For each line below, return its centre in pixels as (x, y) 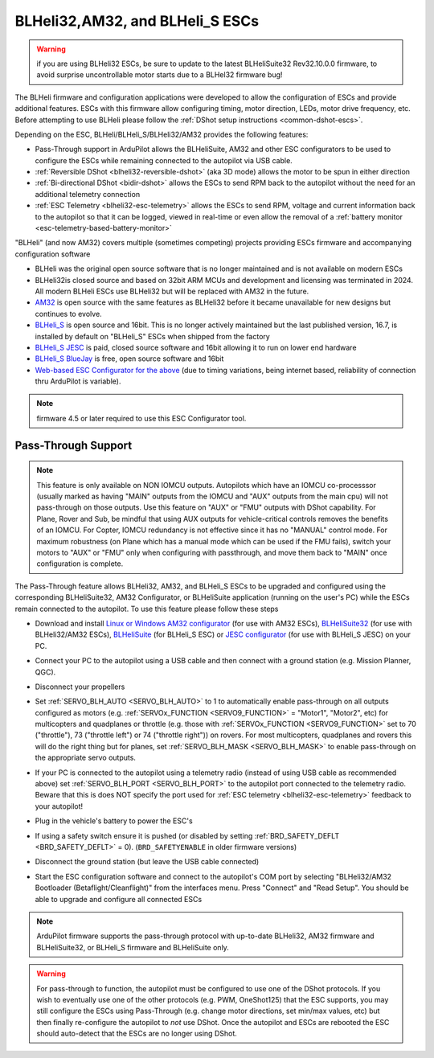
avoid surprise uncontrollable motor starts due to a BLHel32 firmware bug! (160, 75)
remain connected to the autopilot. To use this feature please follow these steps (147, 609)
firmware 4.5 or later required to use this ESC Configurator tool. (141, 418)
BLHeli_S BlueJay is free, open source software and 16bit (129, 359)
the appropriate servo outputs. (86, 758)
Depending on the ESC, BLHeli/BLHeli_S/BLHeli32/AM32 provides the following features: (162, 134)
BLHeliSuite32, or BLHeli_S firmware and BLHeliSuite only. (133, 947)
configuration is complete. (80, 564)
